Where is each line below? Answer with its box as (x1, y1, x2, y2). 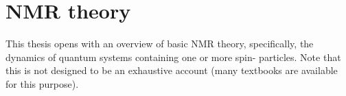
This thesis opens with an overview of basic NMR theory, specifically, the (5, 36, 314, 51)
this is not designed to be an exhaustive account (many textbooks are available (5, 63, 338, 77)
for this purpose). (5, 76, 79, 91)
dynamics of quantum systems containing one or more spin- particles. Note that (5, 49, 341, 64)
